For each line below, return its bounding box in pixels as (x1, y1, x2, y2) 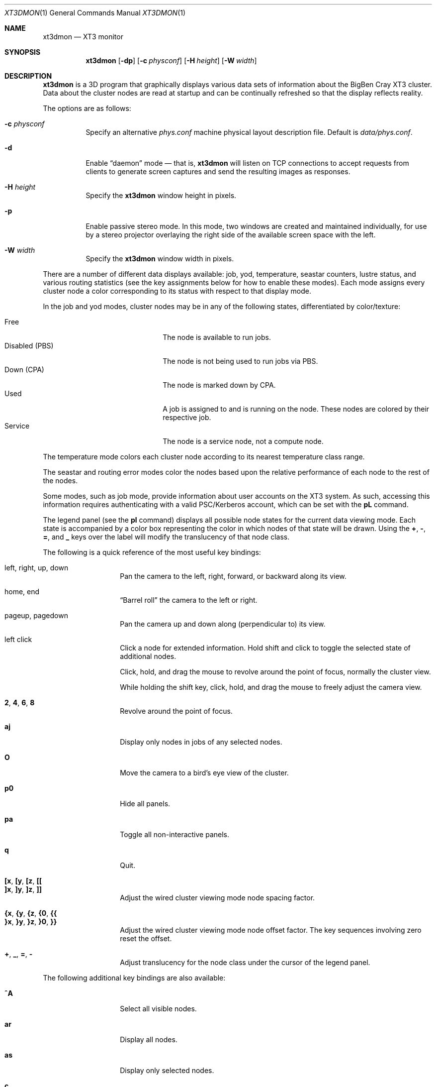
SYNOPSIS (4, 48, 41, 56)
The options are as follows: (43, 104, 131, 112)
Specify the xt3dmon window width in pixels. (86, 254, 234, 263)
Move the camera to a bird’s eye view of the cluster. (120, 768, 289, 777)
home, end (4, 587, 40, 596)
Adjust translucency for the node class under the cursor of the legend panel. (120, 958, 370, 967)
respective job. (163, 413, 211, 422)
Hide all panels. (120, 799, 171, 808)
